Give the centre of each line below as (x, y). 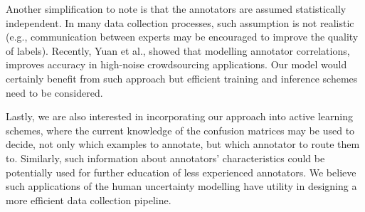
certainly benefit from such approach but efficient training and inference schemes (182, 78)
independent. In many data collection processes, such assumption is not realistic (180, 22)
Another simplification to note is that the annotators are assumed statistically (176, 9)
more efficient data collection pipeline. (89, 200)
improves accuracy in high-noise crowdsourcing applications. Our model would (176, 64)
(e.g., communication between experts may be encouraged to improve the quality (182, 37)
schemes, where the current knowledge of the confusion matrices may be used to (180, 130)
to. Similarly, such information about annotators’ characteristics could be (165, 158)
